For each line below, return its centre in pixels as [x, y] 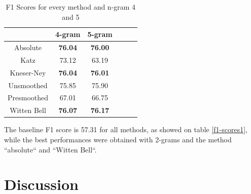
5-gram [100, 34]
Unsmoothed [28, 85]
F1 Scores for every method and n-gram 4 [71, 7]
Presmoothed [28, 98]
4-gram [68, 34]
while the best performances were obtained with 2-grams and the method [118, 139]
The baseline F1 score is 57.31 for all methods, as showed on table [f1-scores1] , [126, 129]
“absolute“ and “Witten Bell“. [50, 149]
